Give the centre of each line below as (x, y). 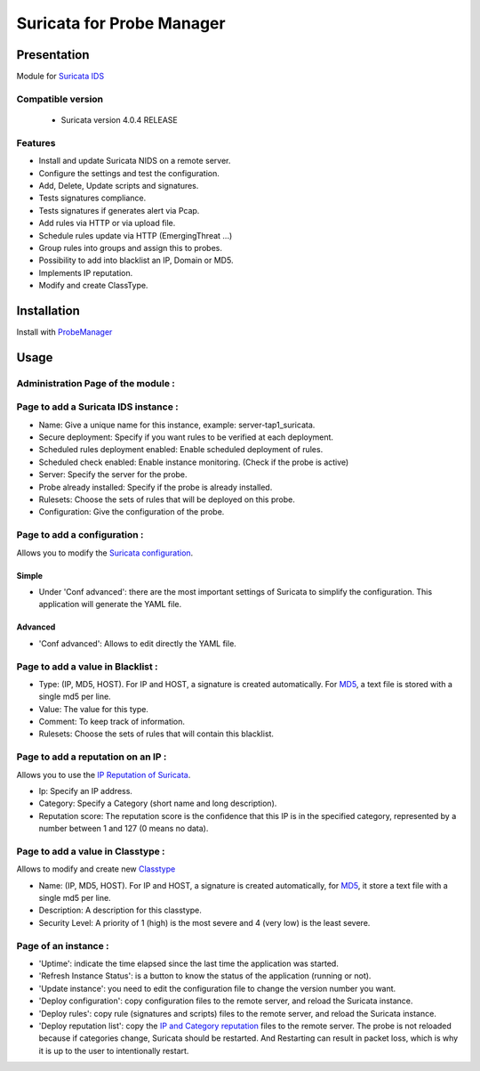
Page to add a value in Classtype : (91, 851)
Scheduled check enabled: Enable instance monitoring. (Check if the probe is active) (194, 462)
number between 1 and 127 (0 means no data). (124, 829)
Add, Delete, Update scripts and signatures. (119, 185)
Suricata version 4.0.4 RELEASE (119, 120)
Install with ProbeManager (64, 332)
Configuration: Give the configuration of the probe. (132, 512)
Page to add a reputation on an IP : (92, 757)
